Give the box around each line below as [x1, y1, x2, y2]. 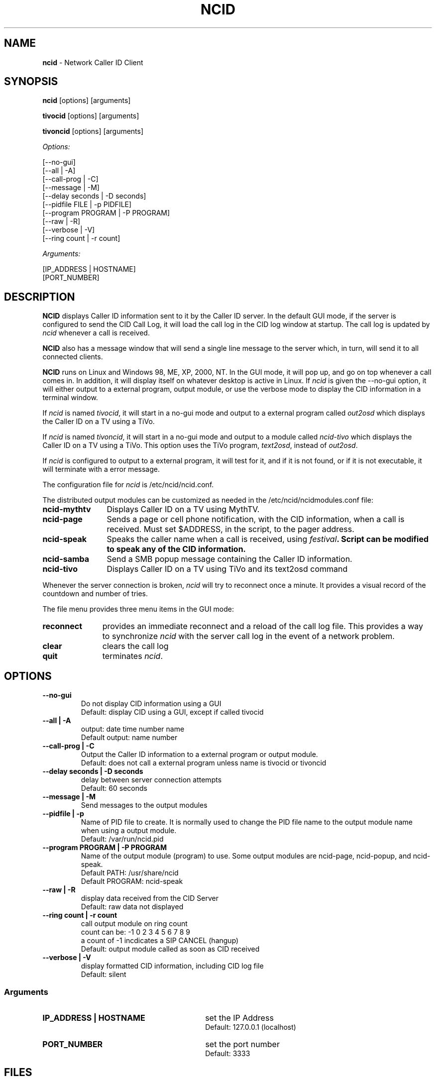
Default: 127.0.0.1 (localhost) [205, 1022, 296, 1031]
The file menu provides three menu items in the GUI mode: [42, 605, 234, 614]
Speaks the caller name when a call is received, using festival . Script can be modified [107, 534, 429, 544]
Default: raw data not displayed [81, 902, 184, 911]
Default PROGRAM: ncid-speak [81, 877, 183, 886]
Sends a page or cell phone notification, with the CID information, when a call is [107, 514, 405, 525]
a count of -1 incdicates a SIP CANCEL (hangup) [81, 936, 239, 945]
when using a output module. [81, 826, 177, 835]
